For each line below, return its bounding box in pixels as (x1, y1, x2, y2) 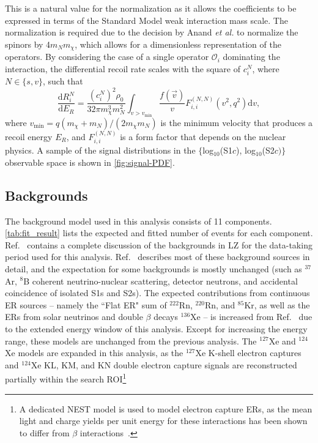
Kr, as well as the (244, 298, 310, 311)
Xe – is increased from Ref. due (190, 310, 312, 323)
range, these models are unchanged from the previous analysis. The (5, 334, 257, 347)
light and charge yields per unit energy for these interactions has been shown (19, 414, 308, 427)
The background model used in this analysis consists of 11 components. (5, 214, 272, 227)
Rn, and (204, 298, 235, 311)
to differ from (19, 426, 70, 439)
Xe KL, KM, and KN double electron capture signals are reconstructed (31, 358, 297, 371)
